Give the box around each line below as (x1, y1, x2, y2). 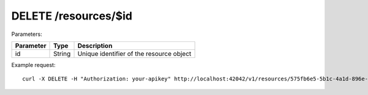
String (53, 49, 71, 58)
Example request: (11, 61, 56, 68)
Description (77, 41, 113, 50)
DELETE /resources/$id (11, 9, 132, 23)
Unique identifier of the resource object (77, 49, 191, 58)
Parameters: (11, 30, 42, 38)
